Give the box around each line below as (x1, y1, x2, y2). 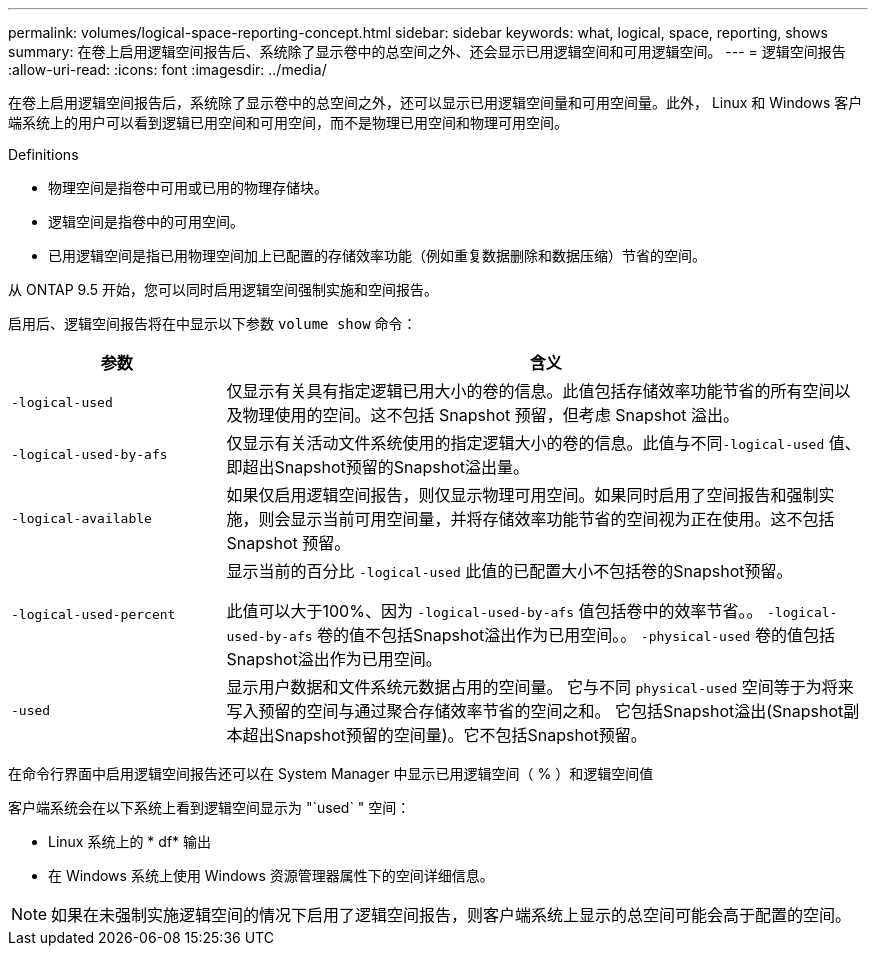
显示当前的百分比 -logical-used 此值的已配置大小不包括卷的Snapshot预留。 (226, 561, 793, 581)
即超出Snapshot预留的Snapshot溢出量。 (226, 457, 529, 477)
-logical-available (11, 510, 152, 526)
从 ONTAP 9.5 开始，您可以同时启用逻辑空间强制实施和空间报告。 (8, 281, 438, 298)
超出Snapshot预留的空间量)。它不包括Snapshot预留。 (242, 725, 647, 745)
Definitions (8, 146, 79, 163)
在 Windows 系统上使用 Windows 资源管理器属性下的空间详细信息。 (48, 867, 494, 884)
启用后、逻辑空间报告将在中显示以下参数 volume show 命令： (8, 315, 417, 332)
